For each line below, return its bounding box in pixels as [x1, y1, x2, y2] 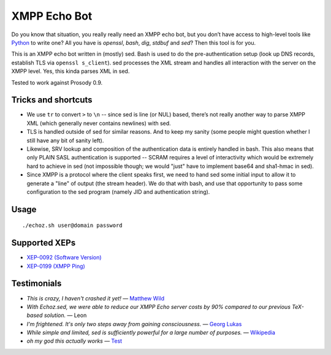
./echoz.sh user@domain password [22, 222, 123, 229]
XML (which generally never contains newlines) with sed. [26, 120, 171, 127]
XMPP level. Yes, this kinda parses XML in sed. [11, 67, 130, 75]
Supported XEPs [11, 238, 76, 248]
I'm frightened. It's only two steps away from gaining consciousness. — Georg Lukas [26, 320, 242, 327]
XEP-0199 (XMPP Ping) [26, 262, 85, 270]
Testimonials [11, 278, 62, 289]
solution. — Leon [44, 311, 87, 319]
